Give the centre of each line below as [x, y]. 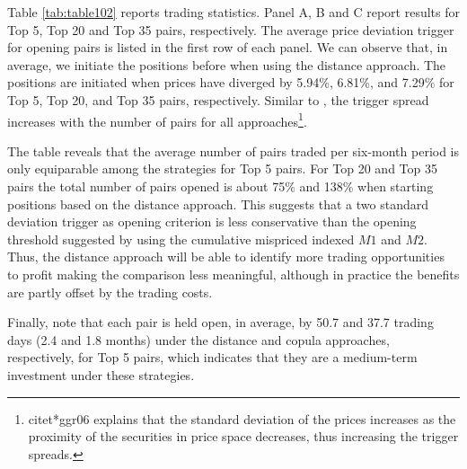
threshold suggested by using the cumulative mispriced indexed [181, 239]
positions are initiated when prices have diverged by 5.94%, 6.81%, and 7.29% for [231, 82]
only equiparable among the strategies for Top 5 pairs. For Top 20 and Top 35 [222, 168]
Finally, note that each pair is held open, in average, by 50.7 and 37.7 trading [220, 322]
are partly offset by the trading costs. [110, 292]
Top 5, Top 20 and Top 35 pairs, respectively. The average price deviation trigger [231, 29]
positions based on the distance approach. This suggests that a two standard [218, 204]
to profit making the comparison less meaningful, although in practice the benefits [233, 274]
